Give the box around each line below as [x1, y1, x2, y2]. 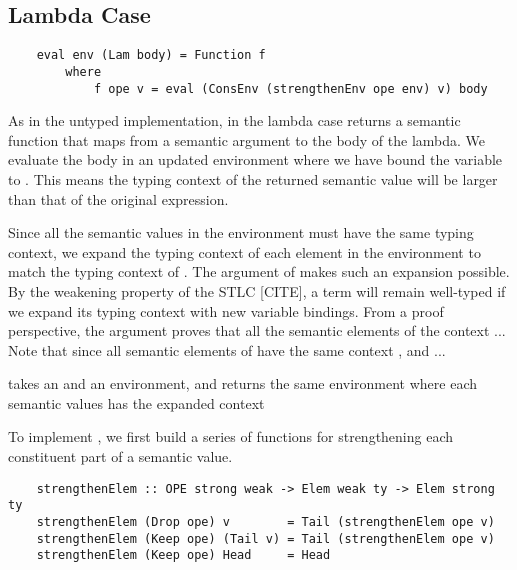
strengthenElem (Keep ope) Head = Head [36, 548, 331, 563]
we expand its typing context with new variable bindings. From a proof [8, 300, 444, 321]
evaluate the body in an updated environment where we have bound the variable [8, 149, 503, 170]
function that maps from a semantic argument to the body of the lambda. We [8, 129, 486, 150]
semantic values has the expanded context [8, 392, 265, 413]
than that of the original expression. [8, 188, 229, 209]
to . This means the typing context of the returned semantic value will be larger [8, 168, 498, 189]
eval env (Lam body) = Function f [36, 48, 266, 63]
